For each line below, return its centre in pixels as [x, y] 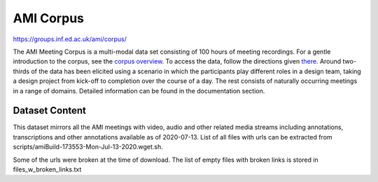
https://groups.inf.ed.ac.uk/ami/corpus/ [70, 39]
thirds [21, 71]
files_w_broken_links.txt [47, 169]
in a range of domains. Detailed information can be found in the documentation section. [139, 91]
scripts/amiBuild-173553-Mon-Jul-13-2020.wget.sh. [88, 147]
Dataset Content [50, 111]
